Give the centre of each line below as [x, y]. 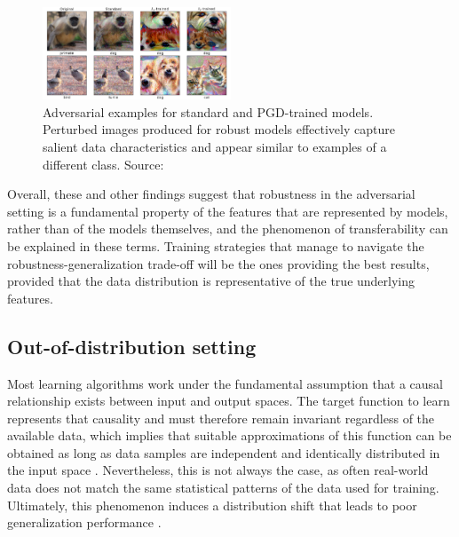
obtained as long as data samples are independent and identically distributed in [224, 452]
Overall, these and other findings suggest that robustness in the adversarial [211, 194]
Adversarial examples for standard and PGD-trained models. [208, 111]
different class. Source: [103, 164]
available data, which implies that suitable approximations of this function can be [229, 435]
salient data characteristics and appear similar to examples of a [215, 146]
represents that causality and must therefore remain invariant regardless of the [221, 418]
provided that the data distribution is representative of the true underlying [211, 281]
